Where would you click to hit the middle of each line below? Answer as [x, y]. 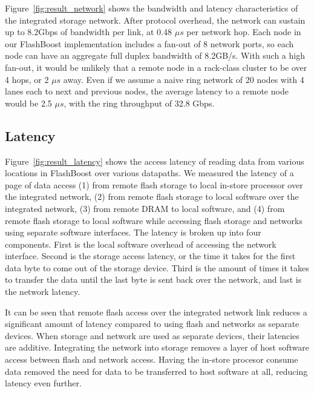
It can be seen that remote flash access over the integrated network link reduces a [156, 312]
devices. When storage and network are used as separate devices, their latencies [152, 335]
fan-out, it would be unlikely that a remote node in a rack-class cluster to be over [156, 67]
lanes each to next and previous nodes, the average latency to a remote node [147, 91]
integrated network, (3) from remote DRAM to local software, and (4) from [145, 208]
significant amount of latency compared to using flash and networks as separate [152, 324]
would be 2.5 [28, 103]
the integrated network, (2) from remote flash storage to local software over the [152, 196]
